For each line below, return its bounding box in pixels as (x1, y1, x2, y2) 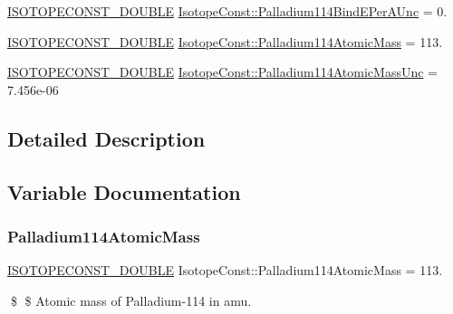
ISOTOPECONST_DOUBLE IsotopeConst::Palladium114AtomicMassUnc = (7, 62, 439, 81)
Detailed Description (7, 124, 206, 152)
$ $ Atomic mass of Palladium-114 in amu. (10, 290, 252, 309)
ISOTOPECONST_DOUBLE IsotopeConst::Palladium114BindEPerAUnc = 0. (7, 2, 448, 20)
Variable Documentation (7, 177, 241, 205)
